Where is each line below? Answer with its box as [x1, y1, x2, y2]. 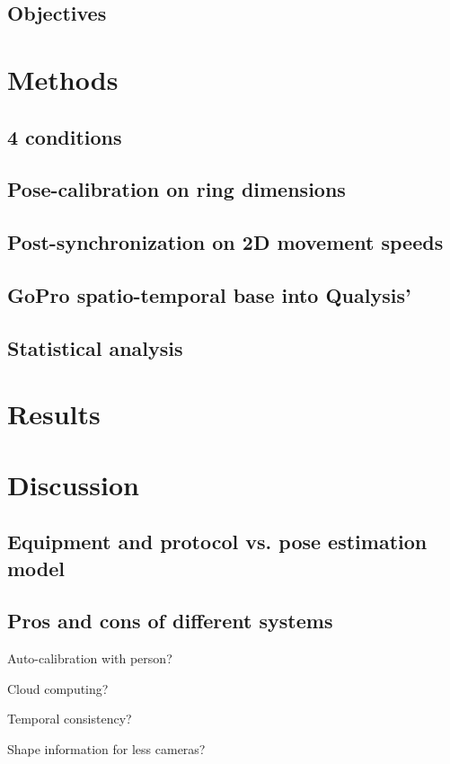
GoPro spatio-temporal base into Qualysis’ [7, 280, 411, 308]
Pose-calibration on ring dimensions [7, 175, 346, 203]
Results [7, 395, 101, 432]
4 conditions [7, 122, 122, 150]
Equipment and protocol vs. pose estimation [7, 528, 428, 555]
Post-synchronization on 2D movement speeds [7, 228, 444, 256]
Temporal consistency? [7, 709, 132, 728]
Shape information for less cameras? [7, 739, 206, 758]
